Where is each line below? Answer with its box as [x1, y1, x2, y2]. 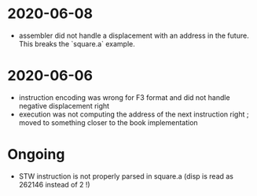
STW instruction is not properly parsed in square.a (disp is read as [18, 171, 233, 181]
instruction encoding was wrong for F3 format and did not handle [18, 92, 230, 102]
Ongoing [7, 146, 65, 164]
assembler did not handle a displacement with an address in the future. [18, 31, 249, 40]
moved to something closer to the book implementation [18, 117, 198, 127]
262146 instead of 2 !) [18, 179, 91, 189]
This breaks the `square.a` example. [18, 39, 135, 48]
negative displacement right [18, 101, 110, 110]
